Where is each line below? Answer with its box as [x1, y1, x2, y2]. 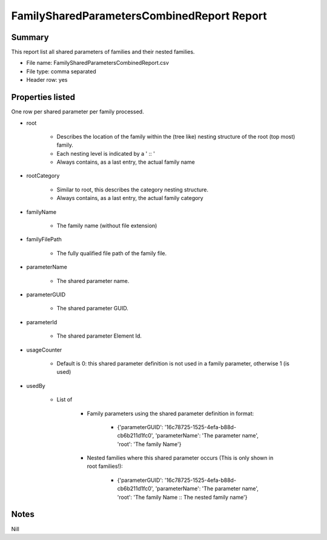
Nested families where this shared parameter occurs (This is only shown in [87, 455, 274, 462]
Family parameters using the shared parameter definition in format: [87, 410, 254, 417]
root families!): [87, 462, 124, 470]
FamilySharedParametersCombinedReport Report [11, 9, 268, 22]
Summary [11, 32, 49, 42]
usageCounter [26, 346, 62, 353]
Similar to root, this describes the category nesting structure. [56, 185, 209, 193]
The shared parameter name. [56, 277, 130, 284]
